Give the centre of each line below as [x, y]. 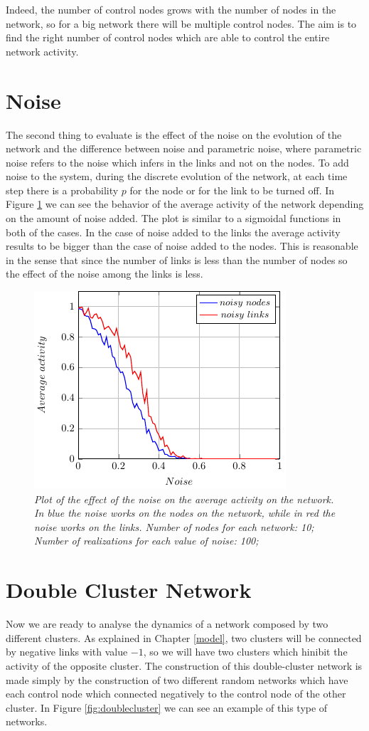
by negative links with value [67, 652]
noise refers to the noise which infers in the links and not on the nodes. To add [177, 162]
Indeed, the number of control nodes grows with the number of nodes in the [171, 9]
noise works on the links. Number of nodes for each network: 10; [174, 526]
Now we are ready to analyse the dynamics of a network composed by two [167, 624]
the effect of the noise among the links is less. [105, 274]
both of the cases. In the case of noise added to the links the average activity [173, 232]
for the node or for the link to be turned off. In [232, 190]
